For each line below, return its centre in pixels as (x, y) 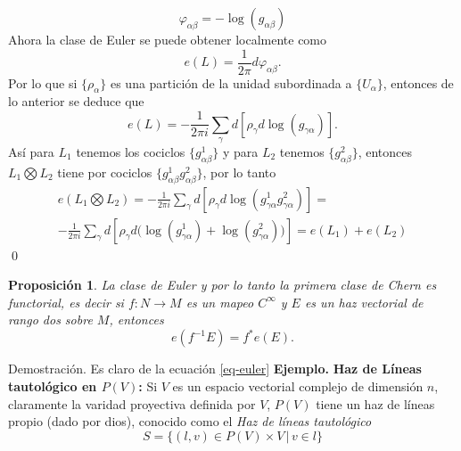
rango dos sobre (50, 320)
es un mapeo (220, 302)
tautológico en (53, 386)
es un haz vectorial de (364, 302)
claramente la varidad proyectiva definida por (132, 403)
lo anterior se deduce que (76, 101)
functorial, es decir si (66, 302)
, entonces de (418, 82)
